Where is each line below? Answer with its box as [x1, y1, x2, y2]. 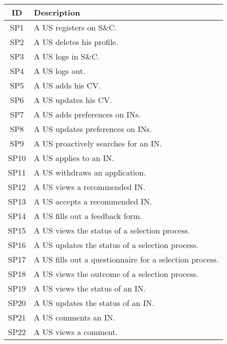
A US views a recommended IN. [33, 181, 146, 192]
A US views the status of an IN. [33, 282, 146, 294]
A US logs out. [33, 65, 85, 76]
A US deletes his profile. [33, 36, 118, 47]
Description [33, 6, 80, 18]
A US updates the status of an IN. [33, 297, 154, 308]
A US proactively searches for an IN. [33, 137, 162, 149]
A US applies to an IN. [33, 152, 114, 163]
